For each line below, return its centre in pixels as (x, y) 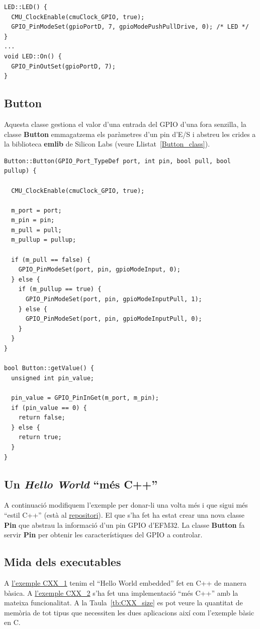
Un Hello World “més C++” (81, 484)
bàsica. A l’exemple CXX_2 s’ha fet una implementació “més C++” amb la (121, 592)
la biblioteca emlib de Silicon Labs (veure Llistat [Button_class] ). (107, 144)
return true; (40, 437)
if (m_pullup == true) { (60, 289)
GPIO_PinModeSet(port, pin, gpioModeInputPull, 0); (114, 319)
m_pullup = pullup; (44, 240)
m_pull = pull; (36, 230)
